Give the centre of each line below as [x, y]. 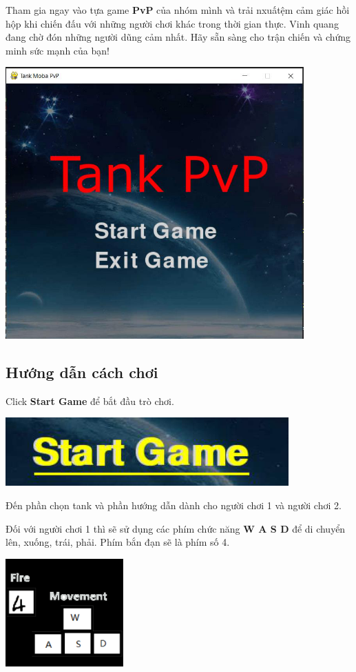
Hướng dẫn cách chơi [82, 372]
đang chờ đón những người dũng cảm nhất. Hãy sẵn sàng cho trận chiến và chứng [178, 37]
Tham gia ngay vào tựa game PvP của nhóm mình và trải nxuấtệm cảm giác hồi [178, 10]
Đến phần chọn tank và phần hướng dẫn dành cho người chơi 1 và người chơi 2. [174, 505]
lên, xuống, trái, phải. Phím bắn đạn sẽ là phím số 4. [118, 542]
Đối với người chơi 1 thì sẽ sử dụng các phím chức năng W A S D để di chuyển [176, 528]
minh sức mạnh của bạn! [57, 50]
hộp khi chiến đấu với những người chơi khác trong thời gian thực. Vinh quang [172, 23]
